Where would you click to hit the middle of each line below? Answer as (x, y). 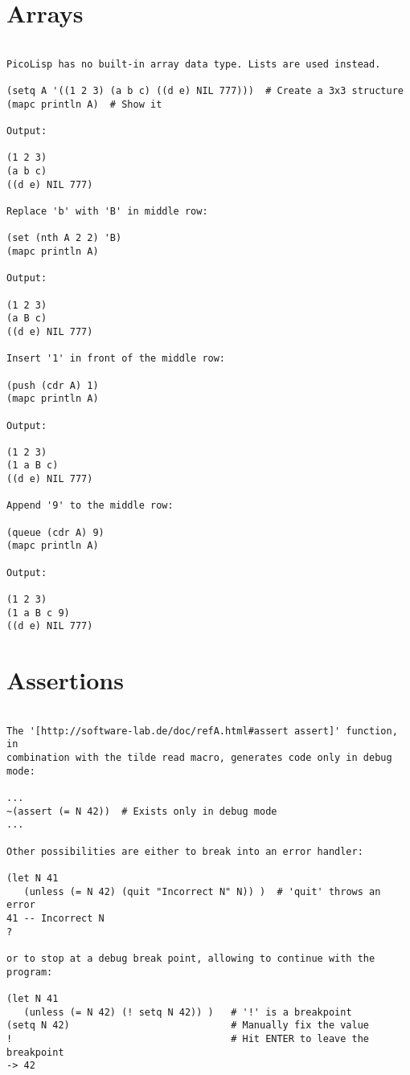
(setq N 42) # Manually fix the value (188, 1026)
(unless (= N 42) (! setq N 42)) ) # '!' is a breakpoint (188, 1012)
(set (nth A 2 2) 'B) (64, 238)
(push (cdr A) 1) (53, 385)
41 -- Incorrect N (55, 918)
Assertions (65, 680)
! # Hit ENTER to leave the (188, 1038)
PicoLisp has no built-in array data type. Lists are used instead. (194, 64)
